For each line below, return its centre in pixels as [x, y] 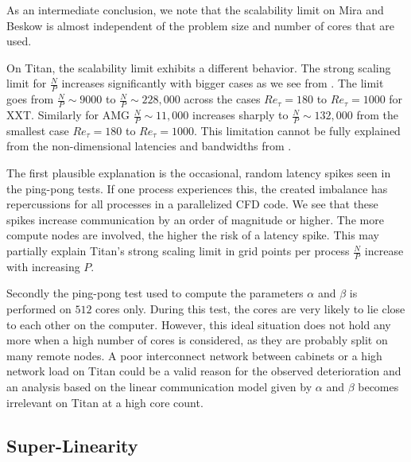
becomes [378, 386]
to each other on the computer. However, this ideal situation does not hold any [199, 324]
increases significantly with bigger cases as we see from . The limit [223, 83]
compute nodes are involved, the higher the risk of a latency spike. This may [193, 235]
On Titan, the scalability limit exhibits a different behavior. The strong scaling [199, 67]
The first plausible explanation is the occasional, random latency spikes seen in [199, 173]
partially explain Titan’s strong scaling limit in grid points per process [178, 251]
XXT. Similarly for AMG [68, 115]
